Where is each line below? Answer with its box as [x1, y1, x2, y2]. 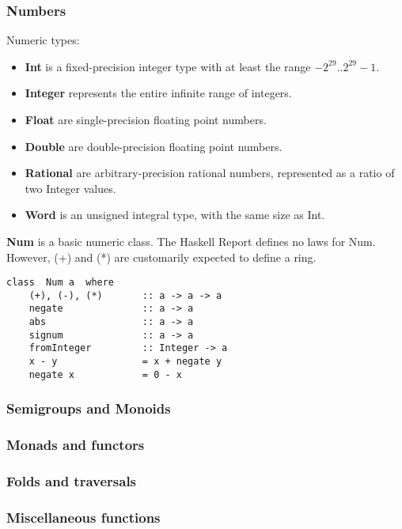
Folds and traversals [6, 471, 137, 491]
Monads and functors [6, 435, 145, 455]
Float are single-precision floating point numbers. [25, 111, 267, 127]
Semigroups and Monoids [6, 399, 171, 418]
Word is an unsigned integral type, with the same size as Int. [25, 206, 325, 223]
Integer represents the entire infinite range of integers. [25, 85, 292, 101]
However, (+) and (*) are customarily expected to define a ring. [6, 248, 317, 265]
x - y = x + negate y [28, 356, 222, 368]
